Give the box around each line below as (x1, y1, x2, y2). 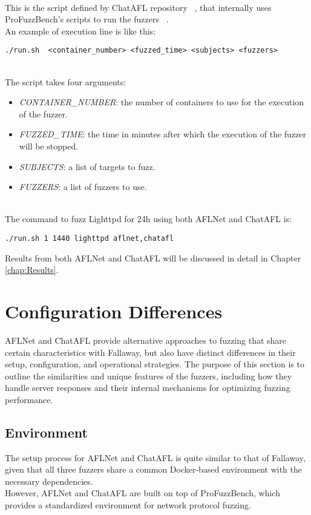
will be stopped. (19, 140, 79, 152)
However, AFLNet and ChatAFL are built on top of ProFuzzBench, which (5, 487, 280, 499)
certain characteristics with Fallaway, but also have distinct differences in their (5, 346, 296, 358)
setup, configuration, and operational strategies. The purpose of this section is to (5, 358, 304, 370)
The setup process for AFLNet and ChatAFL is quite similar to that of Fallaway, (5, 451, 306, 464)
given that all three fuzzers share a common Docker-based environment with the (5, 463, 302, 476)
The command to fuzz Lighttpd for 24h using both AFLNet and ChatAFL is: (5, 212, 292, 225)
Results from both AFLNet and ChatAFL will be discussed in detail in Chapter (5, 251, 301, 264)
